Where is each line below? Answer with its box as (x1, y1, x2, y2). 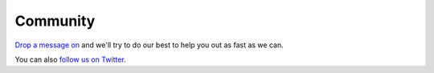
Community (14, 12, 96, 30)
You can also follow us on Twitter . (14, 55, 126, 64)
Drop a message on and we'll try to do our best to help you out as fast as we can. (14, 40, 285, 50)
